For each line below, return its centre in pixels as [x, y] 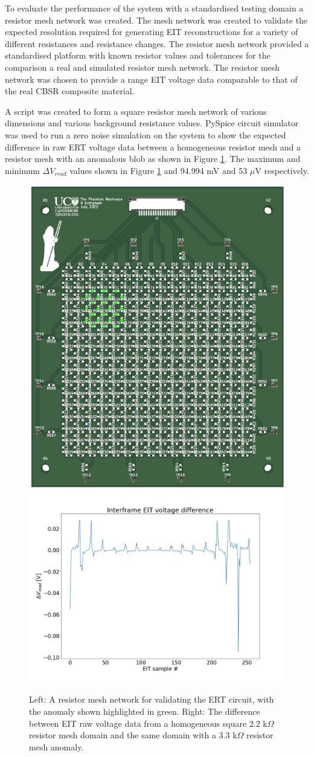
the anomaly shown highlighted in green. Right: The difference [145, 711]
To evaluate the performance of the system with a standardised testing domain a [154, 8]
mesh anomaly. [56, 746]
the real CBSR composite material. [70, 91]
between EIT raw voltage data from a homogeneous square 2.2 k [148, 723]
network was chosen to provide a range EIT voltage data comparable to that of [151, 79]
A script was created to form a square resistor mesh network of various [136, 111]
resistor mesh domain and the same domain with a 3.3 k [133, 735]
